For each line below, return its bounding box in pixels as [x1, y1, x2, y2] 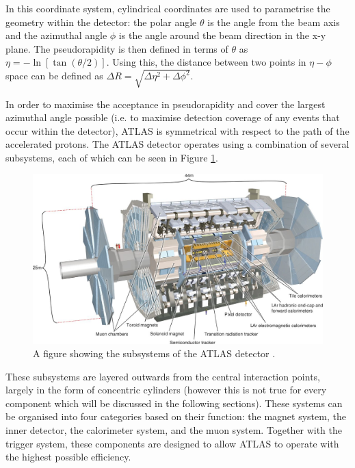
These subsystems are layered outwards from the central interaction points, [5, 369, 321, 383]
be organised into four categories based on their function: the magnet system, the [5, 409, 346, 424]
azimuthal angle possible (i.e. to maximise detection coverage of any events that [5, 110, 340, 125]
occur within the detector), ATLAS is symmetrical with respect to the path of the [5, 123, 350, 138]
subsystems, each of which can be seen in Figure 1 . [5, 150, 218, 164]
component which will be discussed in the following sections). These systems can [5, 395, 343, 410]
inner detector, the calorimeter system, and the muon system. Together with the [5, 423, 343, 437]
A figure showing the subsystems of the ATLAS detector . [33, 346, 276, 361]
